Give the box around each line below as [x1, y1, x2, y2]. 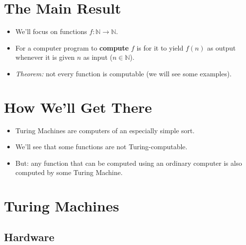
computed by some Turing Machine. [15, 167, 123, 177]
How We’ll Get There [4, 97, 152, 117]
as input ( [83, 52, 113, 62]
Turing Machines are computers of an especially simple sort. [15, 125, 195, 135]
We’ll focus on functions [15, 26, 87, 36]
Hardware [4, 229, 55, 244]
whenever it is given [15, 52, 75, 62]
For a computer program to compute [15, 42, 129, 52]
